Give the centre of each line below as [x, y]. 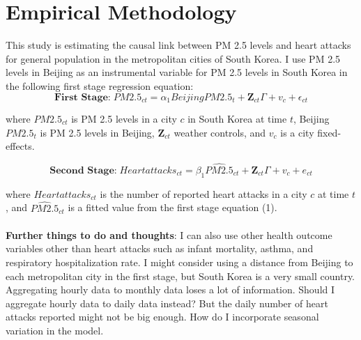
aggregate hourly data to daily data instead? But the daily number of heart [167, 303]
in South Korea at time [237, 118]
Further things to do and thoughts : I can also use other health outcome [169, 234]
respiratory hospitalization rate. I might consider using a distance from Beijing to [179, 262]
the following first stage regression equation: [100, 85]
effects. [20, 146]
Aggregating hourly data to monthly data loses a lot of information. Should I [170, 289]
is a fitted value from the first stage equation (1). [172, 207]
